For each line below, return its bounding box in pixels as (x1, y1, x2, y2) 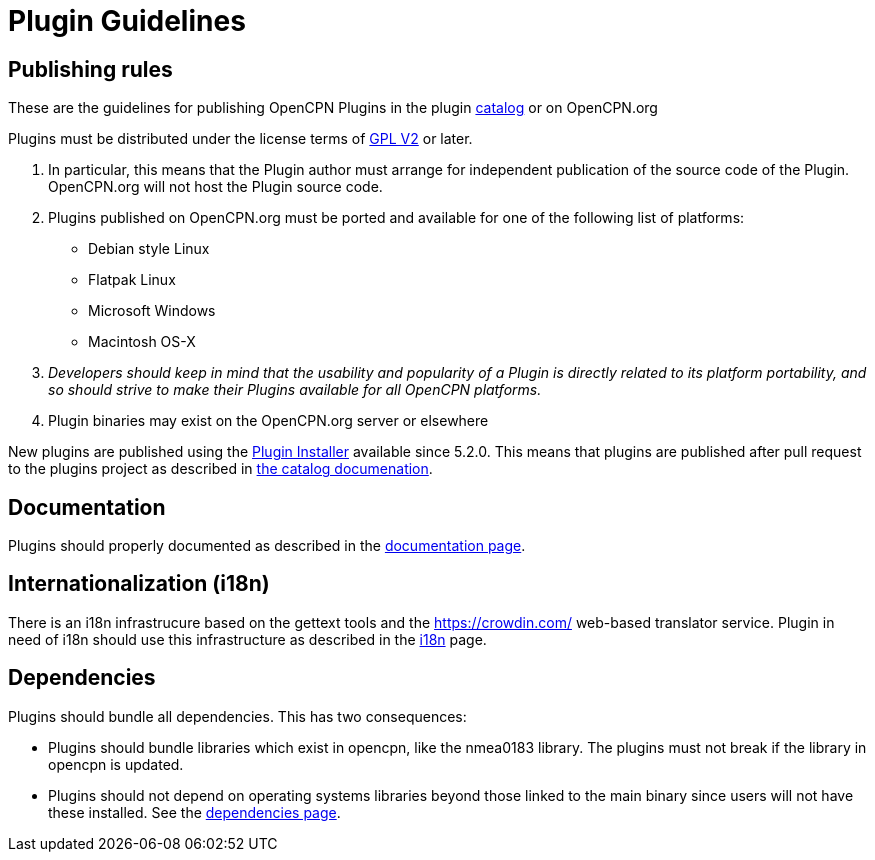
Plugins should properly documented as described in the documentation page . (8, 537, 526, 555)
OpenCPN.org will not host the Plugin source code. (48, 178, 383, 196)
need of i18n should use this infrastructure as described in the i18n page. (8, 630, 487, 648)
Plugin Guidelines (8, 4, 246, 38)
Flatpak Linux (88, 271, 176, 289)
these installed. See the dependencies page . (48, 803, 341, 821)
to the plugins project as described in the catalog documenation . (8, 460, 433, 478)
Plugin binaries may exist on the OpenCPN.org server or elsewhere (48, 412, 489, 430)
